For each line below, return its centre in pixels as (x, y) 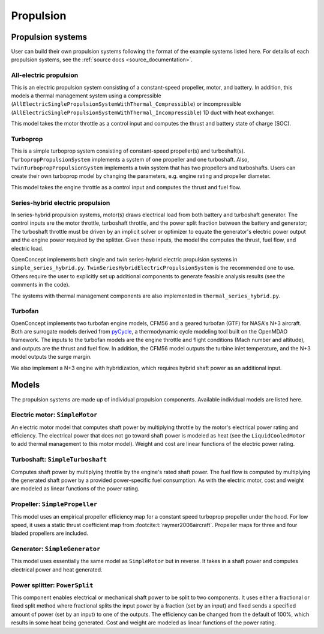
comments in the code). (40, 285)
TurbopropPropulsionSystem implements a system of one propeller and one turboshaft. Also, (130, 159)
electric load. (27, 248)
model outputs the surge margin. (52, 357)
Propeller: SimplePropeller (54, 504)
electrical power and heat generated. (57, 569)
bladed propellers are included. (50, 533)
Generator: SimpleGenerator (56, 549)
